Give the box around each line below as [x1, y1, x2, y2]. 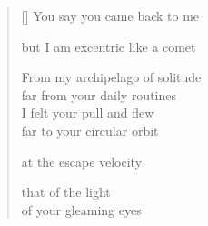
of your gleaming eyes [21, 200, 142, 219]
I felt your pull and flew [21, 103, 154, 122]
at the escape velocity [21, 151, 143, 170]
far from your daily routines [21, 85, 177, 104]
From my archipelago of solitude [21, 67, 202, 87]
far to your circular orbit [21, 120, 159, 139]
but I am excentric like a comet [21, 36, 196, 56]
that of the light [21, 182, 111, 201]
